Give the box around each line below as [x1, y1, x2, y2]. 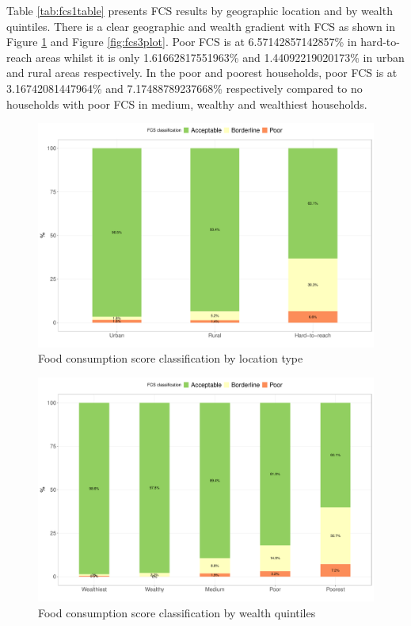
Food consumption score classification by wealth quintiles [38, 604, 316, 620]
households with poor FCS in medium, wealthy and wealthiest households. [6, 95, 367, 112]
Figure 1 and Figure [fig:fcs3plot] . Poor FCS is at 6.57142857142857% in [6, 33, 357, 50]
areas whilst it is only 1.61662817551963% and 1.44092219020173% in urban [35, 48, 405, 65]
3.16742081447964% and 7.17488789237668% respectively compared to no [6, 79, 363, 96]
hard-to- [360, 33, 400, 50]
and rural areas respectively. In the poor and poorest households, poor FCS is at [6, 64, 398, 81]
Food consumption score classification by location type [38, 350, 303, 367]
